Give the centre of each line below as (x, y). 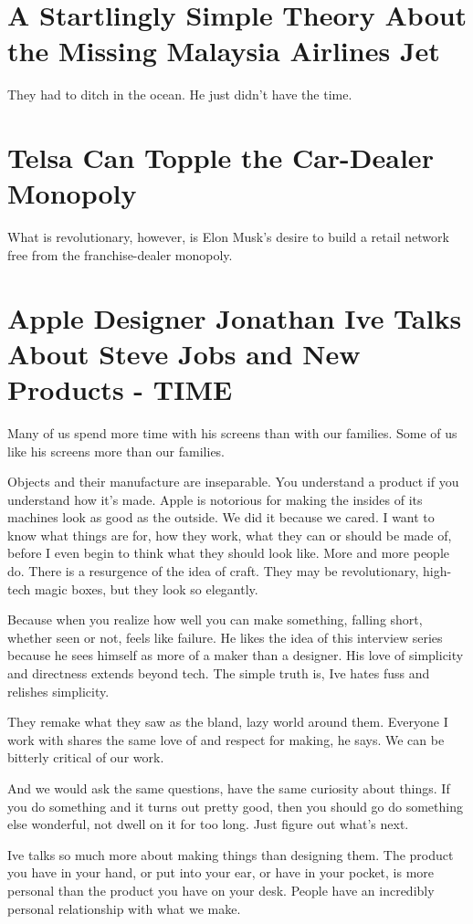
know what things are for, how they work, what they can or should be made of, (230, 535)
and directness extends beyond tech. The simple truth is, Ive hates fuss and (219, 673)
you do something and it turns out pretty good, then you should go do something (235, 806)
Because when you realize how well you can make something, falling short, (215, 619)
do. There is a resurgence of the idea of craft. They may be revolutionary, (213, 571)
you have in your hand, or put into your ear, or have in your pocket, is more (221, 872)
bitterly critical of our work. (86, 757)
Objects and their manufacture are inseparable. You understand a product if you (233, 482)
